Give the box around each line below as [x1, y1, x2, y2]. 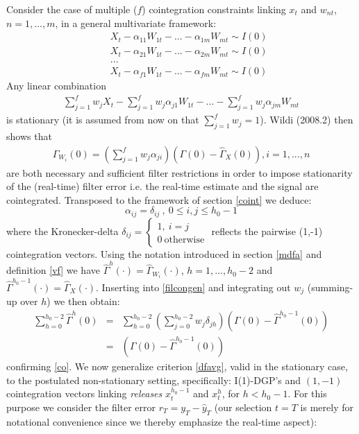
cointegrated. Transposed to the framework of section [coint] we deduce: [6, 192, 312, 207]
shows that [6, 129, 52, 144]
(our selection [214, 399, 272, 414]
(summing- [307, 280, 353, 295]
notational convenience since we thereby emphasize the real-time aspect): [6, 414, 317, 428]
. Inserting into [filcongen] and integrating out [96, 280, 291, 295]
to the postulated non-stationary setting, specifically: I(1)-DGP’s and [6, 372, 301, 387]
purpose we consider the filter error [6, 399, 156, 414]
